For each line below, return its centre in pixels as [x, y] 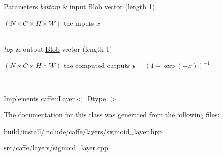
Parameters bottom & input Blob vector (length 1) [79, 6]
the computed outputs [97, 65]
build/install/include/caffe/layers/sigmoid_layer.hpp [83, 131]
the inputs [79, 23]
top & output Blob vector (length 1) [58, 49]
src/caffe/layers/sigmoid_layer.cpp [56, 147]
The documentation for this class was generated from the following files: [112, 115]
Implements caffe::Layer [39, 98]
